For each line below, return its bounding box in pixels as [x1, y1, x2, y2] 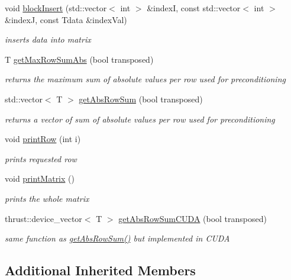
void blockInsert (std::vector [5, 2, 107, 14]
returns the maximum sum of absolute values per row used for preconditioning [5, 73, 286, 85]
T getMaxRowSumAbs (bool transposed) [5, 53, 154, 65]
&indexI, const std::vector [147, 2, 241, 14]
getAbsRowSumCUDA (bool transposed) [118, 212, 267, 224]
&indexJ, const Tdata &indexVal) [5, 13, 127, 25]
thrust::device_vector [5, 212, 82, 224]
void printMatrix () [5, 172, 75, 185]
